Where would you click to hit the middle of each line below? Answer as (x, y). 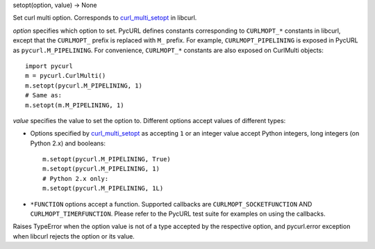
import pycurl (49, 66)
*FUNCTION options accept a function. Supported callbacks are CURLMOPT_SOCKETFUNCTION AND (171, 204)
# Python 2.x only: (76, 178)
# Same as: (44, 95)
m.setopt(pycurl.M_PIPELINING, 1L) (103, 188)
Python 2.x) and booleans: (68, 143)
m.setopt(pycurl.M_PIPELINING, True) (107, 159)
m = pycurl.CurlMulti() (66, 76)
